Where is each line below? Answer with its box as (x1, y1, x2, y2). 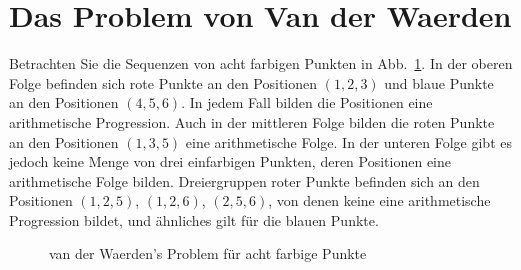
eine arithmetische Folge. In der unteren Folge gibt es (185, 131, 512, 152)
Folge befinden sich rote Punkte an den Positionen (9, 72, 318, 93)
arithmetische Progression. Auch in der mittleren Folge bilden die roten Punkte (9, 111, 495, 132)
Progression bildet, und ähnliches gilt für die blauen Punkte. (9, 209, 379, 230)
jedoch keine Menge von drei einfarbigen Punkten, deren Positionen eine (9, 151, 452, 172)
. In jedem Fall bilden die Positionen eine (181, 92, 433, 113)
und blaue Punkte (384, 72, 494, 93)
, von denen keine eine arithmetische (268, 190, 491, 211)
